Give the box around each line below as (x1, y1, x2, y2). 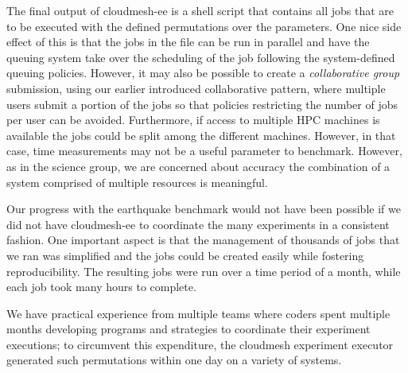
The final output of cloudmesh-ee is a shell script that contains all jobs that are (6, 2, 394, 18)
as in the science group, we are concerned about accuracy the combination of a (6, 157, 391, 174)
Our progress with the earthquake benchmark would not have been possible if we (6, 200, 401, 217)
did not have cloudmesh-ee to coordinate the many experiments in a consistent (6, 216, 390, 232)
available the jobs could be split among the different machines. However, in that (6, 126, 396, 143)
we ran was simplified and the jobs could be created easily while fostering (6, 247, 364, 263)
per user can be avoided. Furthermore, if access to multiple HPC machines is (6, 111, 380, 128)
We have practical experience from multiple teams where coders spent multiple (6, 305, 391, 321)
